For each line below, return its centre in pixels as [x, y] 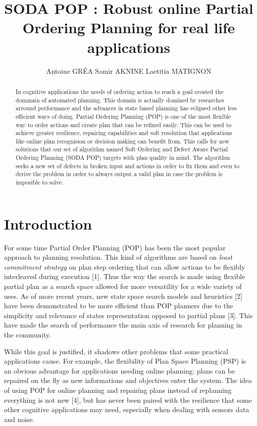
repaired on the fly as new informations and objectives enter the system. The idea [128, 380]
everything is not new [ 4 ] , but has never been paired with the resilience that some [128, 400]
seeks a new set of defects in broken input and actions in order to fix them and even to [128, 166]
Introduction [48, 223]
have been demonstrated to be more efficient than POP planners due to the [119, 306]
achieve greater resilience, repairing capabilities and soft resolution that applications [124, 133]
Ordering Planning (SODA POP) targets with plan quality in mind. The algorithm [123, 158]
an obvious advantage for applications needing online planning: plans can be [120, 370]
